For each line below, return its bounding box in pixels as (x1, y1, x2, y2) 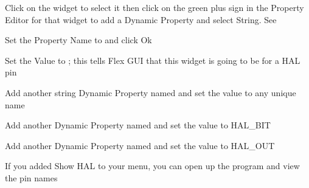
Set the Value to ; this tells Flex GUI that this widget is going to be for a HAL (5, 54, 300, 66)
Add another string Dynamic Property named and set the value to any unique (5, 86, 296, 99)
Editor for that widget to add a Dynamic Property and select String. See (5, 13, 277, 26)
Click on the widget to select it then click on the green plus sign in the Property (5, 1, 304, 13)
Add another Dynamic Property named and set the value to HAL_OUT (5, 139, 275, 151)
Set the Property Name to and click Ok (5, 33, 152, 46)
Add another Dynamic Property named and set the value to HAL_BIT (5, 119, 271, 131)
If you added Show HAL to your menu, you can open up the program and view (5, 159, 300, 172)
